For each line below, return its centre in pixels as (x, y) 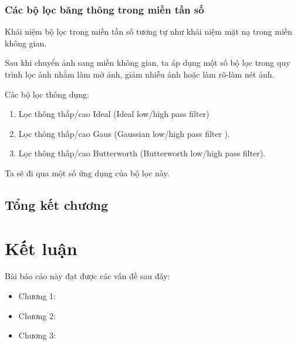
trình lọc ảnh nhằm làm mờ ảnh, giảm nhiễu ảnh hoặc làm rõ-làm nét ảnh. (140, 74)
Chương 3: (37, 335)
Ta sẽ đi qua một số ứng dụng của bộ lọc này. (87, 172)
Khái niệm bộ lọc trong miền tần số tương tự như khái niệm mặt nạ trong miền (148, 31)
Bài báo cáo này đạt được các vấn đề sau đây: (87, 276)
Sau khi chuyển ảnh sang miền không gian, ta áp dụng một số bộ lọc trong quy (148, 63)
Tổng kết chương (57, 204)
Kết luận (41, 248)
